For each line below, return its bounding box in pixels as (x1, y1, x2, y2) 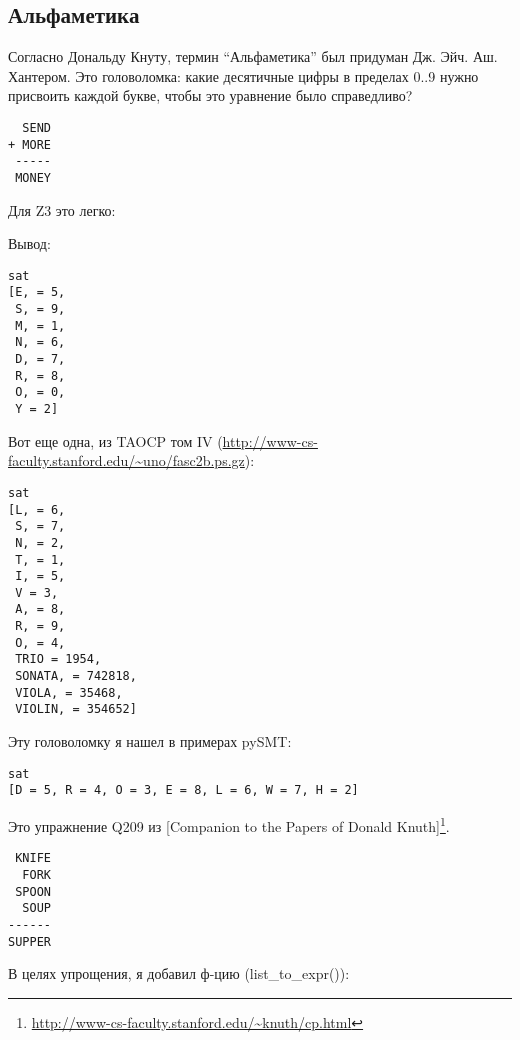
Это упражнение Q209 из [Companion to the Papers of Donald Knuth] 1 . (8, 812, 450, 836)
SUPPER (8, 934, 51, 949)
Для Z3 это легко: (8, 199, 116, 220)
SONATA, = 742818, (15, 669, 137, 684)
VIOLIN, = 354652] (15, 702, 137, 717)
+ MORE (8, 137, 51, 152)
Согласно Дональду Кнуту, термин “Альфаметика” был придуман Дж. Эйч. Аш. (8, 46, 498, 67)
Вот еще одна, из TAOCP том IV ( (8, 430, 223, 451)
